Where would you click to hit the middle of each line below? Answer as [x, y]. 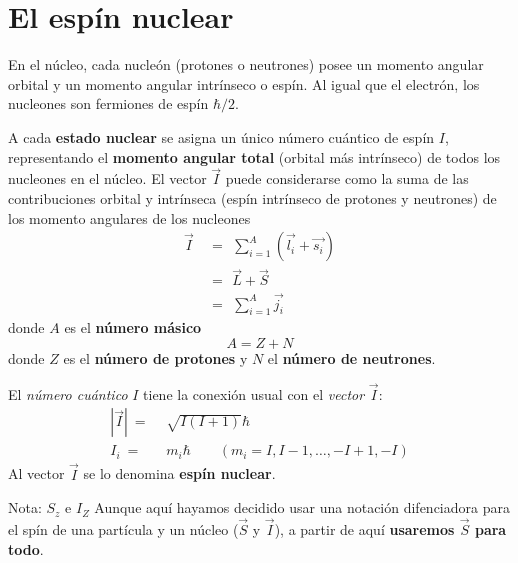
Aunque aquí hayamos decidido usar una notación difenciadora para [302, 507]
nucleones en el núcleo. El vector [107, 178]
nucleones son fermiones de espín [108, 103]
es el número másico [133, 327]
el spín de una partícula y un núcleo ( [123, 529]
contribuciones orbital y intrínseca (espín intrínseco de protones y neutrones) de [252, 197]
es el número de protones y [155, 358]
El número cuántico [68, 393]
